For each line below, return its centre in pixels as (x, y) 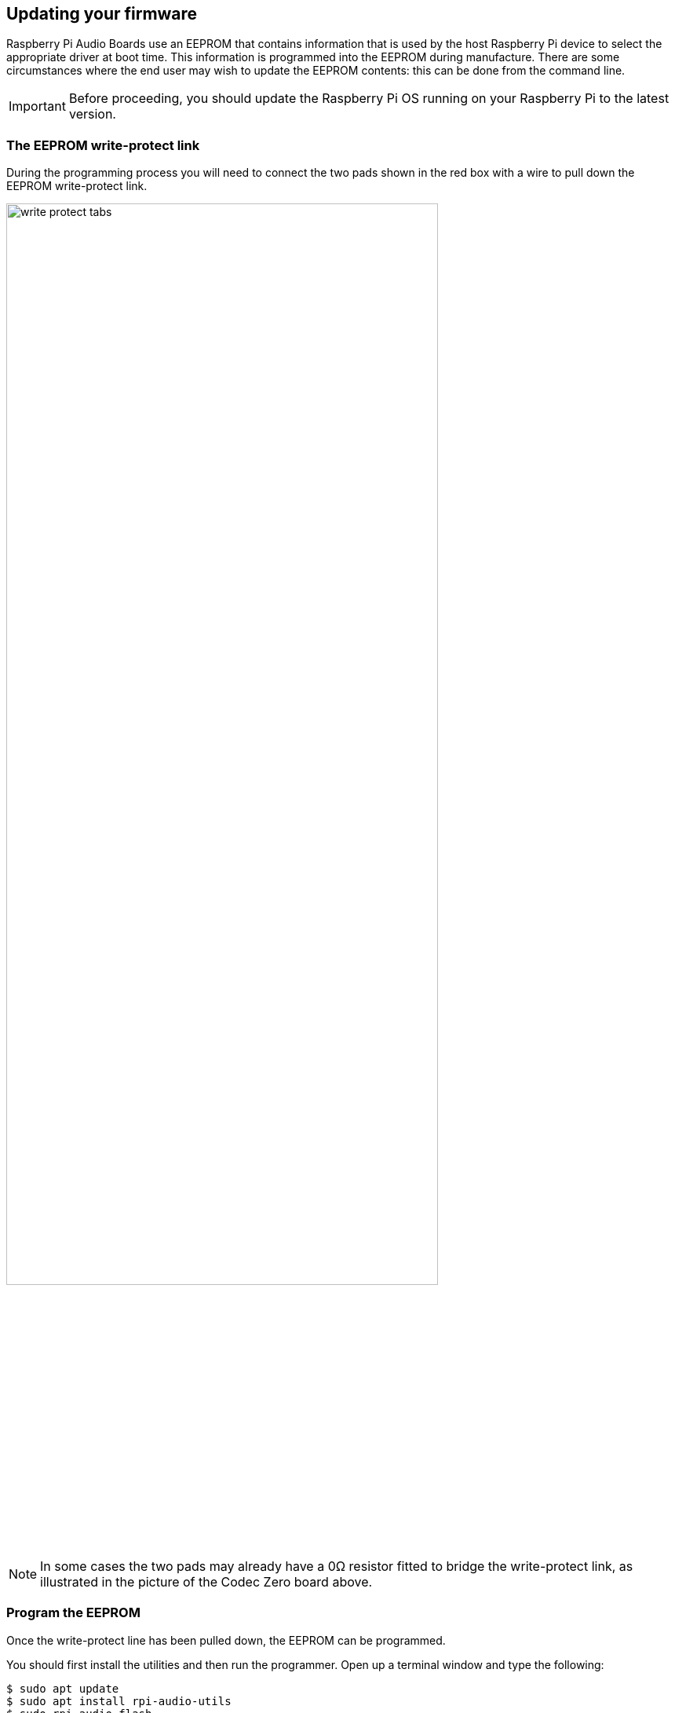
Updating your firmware (102, 14)
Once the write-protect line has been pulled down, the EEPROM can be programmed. (226, 1640)
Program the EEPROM (73, 1613)
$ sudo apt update (63, 1688)
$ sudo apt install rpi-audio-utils (119, 1701)
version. (92, 114)
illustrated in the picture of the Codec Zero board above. (206, 1581)
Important (37, 106)
